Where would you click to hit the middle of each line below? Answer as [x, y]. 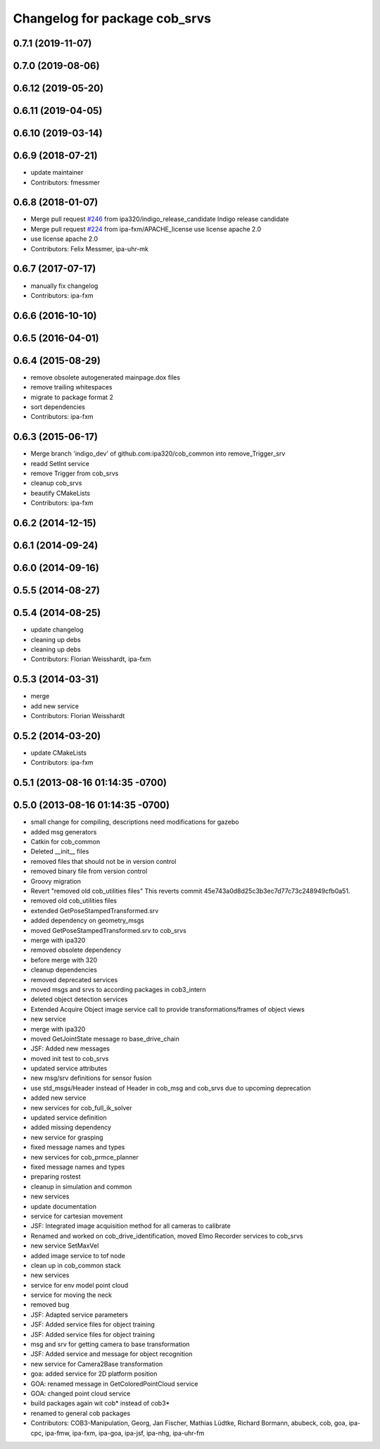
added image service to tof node [78, 1255]
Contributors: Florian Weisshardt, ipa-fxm [91, 659]
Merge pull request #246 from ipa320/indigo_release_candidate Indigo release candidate [160, 219]
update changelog [57, 629]
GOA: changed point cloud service [81, 1393]
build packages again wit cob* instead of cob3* [100, 1403]
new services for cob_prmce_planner [84, 1157]
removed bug [50, 1305]
